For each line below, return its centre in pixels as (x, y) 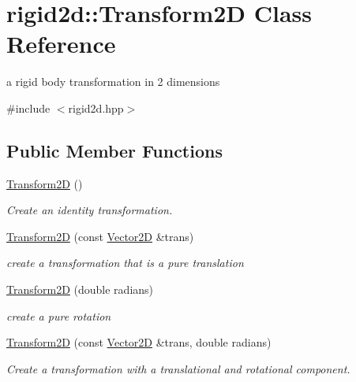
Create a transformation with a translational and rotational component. (178, 368)
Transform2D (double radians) (80, 289)
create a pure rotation (59, 315)
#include (28, 108)
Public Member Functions (114, 150)
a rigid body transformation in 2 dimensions (113, 82)
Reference (61, 44)
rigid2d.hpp (96, 108)
